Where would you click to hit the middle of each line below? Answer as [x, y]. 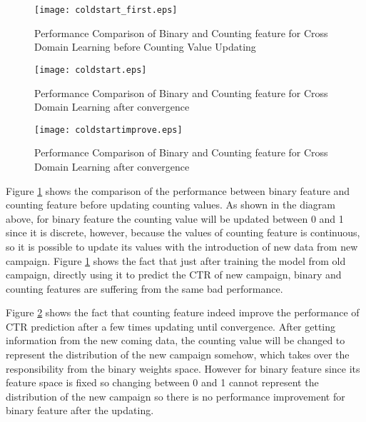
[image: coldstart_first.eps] [106, 10]
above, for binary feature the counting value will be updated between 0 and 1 [175, 218]
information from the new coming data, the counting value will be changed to [176, 340]
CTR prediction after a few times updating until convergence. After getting [171, 326]
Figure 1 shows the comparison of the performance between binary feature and [178, 190]
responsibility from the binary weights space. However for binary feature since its [183, 368]
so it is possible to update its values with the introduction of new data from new [182, 246]
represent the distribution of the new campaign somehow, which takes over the [178, 355]
